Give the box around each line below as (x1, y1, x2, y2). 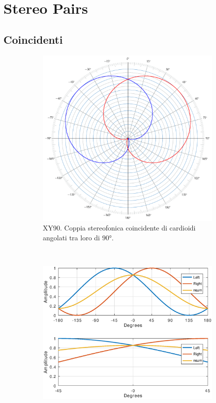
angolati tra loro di (43, 232, 100, 243)
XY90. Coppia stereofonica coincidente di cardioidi (43, 223, 196, 233)
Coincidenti (3, 31, 63, 47)
